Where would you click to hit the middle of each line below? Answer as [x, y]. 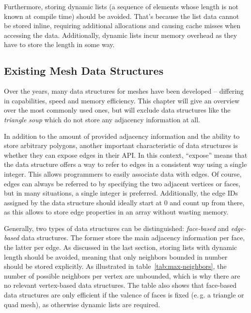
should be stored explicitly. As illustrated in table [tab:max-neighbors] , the [115, 266]
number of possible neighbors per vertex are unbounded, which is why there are [122, 275]
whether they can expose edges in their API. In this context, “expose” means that [126, 155]
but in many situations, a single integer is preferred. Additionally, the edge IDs [121, 193]
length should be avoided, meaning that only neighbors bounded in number [116, 256]
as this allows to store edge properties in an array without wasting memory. [116, 212]
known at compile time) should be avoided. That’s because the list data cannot [122, 16]
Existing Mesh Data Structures [84, 71]
